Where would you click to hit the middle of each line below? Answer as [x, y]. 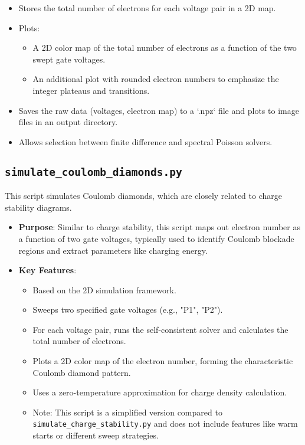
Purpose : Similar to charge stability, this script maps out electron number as [159, 227]
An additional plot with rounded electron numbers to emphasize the [156, 79]
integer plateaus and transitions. [91, 90]
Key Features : [47, 270]
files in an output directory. [68, 122]
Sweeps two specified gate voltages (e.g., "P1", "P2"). [128, 310]
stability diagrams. [38, 207]
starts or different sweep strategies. [96, 435]
